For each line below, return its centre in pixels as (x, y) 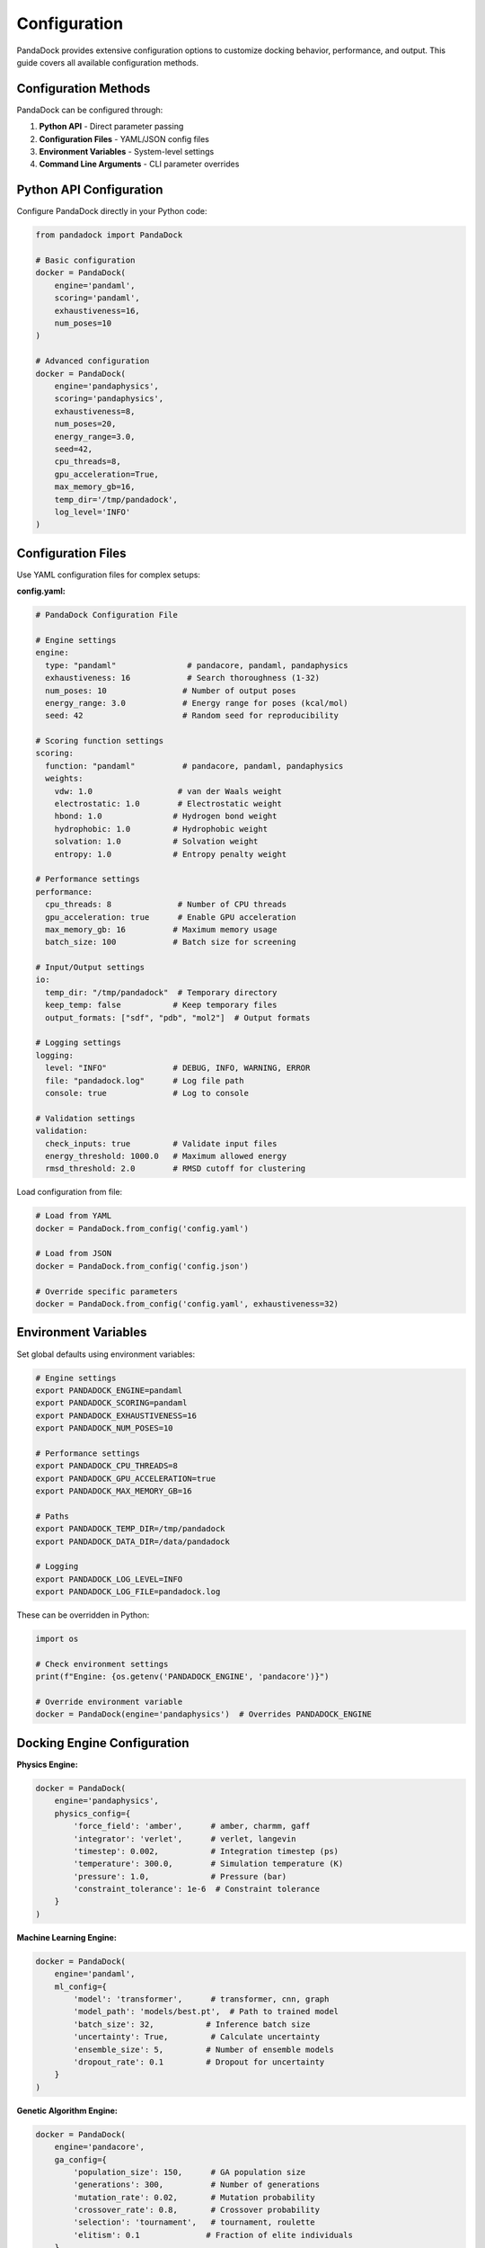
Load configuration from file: (70, 1192)
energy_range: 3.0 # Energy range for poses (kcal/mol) (197, 703)
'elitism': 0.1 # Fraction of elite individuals (213, 2235)
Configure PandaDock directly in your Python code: (112, 211)
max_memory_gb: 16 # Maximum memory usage (161, 929)
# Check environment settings (102, 1664)
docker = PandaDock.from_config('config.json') (142, 1266)
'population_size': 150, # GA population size (190, 2172)
